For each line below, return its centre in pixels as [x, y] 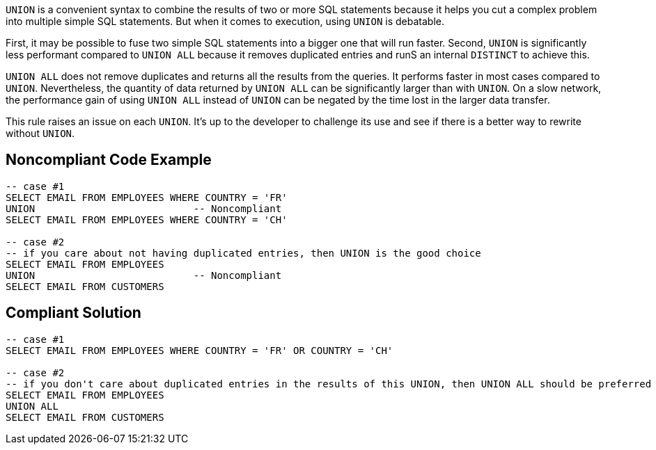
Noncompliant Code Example [109, 160]
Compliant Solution [73, 313]
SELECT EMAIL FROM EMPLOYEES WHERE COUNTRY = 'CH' [147, 219]
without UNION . [40, 133]
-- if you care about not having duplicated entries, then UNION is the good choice [243, 253]
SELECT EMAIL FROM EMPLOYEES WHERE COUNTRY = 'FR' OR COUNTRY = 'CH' [200, 350]
